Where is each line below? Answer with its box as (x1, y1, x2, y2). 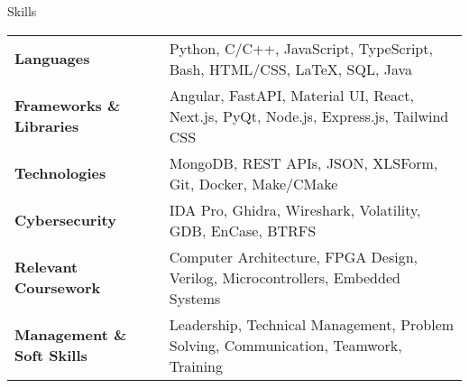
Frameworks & (14, 95, 121, 116)
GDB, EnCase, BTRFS (169, 219, 317, 241)
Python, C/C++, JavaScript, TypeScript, (169, 37, 433, 59)
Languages (14, 48, 90, 69)
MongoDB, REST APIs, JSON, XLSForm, (169, 152, 438, 173)
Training (169, 355, 223, 376)
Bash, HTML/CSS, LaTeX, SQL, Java (169, 58, 412, 79)
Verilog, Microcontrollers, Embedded (169, 266, 400, 288)
